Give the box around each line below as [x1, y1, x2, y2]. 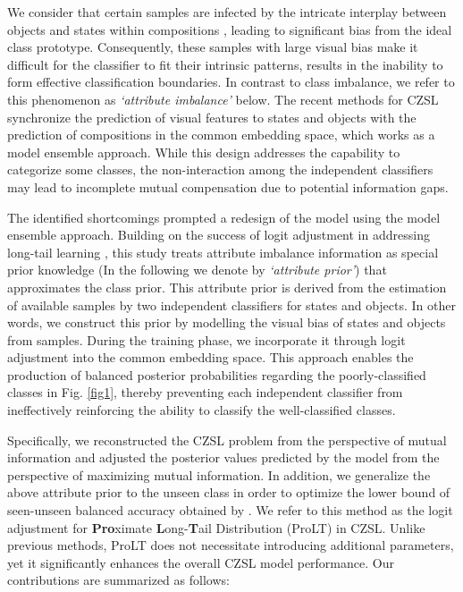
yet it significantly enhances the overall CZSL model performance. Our [7, 553, 394, 571]
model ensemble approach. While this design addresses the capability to [7, 142, 400, 161]
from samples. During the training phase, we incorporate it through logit [7, 330, 406, 349]
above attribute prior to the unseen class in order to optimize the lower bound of [7, 483, 450, 502]
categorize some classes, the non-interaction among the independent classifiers [7, 160, 434, 179]
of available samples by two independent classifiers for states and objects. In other [7, 295, 456, 314]
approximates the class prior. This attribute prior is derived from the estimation [7, 277, 447, 296]
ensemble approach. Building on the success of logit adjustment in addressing [7, 225, 430, 244]
